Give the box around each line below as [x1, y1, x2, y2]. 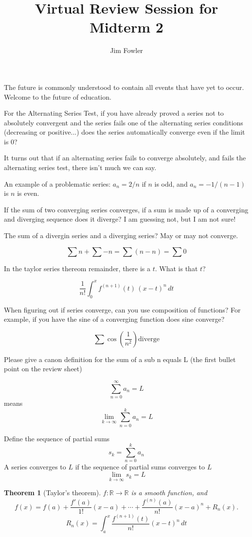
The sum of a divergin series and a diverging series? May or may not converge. [4, 230, 238, 241]
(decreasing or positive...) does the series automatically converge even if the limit [4, 127, 245, 137]
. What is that [155, 263, 198, 273]
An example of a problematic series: [4, 178, 111, 189]
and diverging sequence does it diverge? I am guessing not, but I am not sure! [4, 214, 236, 224]
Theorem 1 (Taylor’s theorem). [4, 487, 101, 498]
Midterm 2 [90, 17, 163, 37]
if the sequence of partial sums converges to [75, 462, 205, 472]
